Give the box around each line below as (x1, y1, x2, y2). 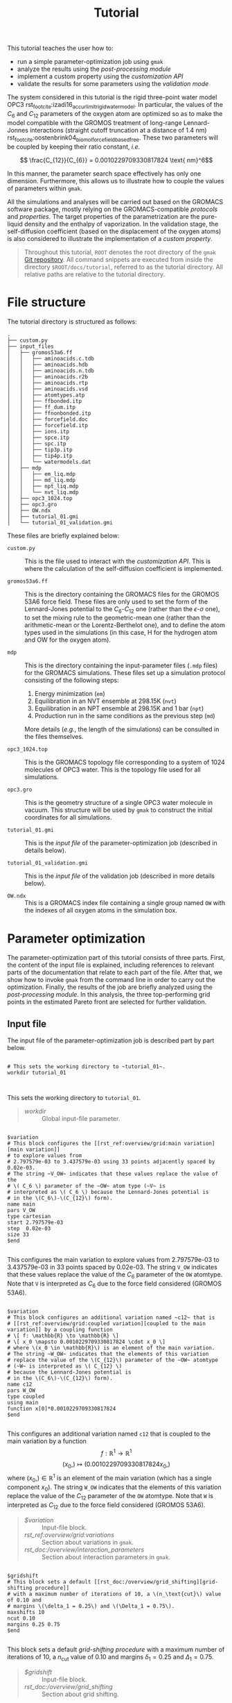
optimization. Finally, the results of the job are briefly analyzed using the (7, 983, 213, 991)
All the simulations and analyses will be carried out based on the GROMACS (7, 197, 224, 206)
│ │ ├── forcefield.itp (7, 422, 89, 429)
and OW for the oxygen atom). (24, 635, 111, 644)
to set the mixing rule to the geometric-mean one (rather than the (24, 613, 211, 622)
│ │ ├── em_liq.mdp (7, 470, 76, 477)
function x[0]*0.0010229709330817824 (7, 1405, 116, 1412)
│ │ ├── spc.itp (7, 440, 67, 447)
